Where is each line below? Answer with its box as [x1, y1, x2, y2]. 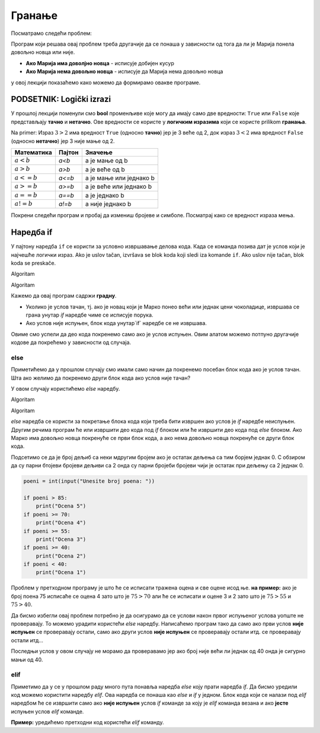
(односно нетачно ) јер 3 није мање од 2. [11, 137, 115, 145]
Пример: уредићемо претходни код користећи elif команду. [11, 719, 164, 726]
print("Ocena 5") [36, 503, 87, 509]
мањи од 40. [11, 656, 43, 663]
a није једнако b [85, 200, 132, 208]
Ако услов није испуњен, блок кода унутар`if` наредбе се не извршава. [25, 320, 207, 327]
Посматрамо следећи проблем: [11, 30, 92, 37]
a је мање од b [85, 157, 128, 165]
